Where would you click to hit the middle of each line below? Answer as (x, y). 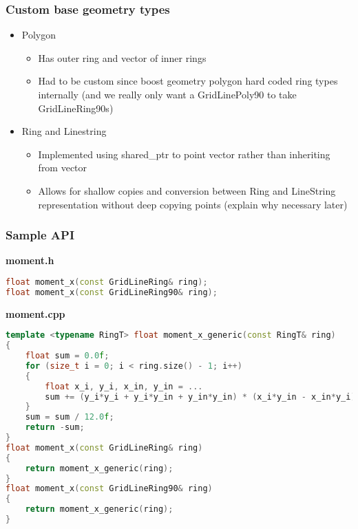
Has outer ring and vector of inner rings (122, 57)
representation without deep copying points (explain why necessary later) (193, 204)
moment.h (30, 260)
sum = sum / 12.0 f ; (70, 417)
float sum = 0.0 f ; (67, 356)
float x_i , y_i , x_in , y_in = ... (124, 386)
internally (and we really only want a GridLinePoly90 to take (167, 94)
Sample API (40, 235)
